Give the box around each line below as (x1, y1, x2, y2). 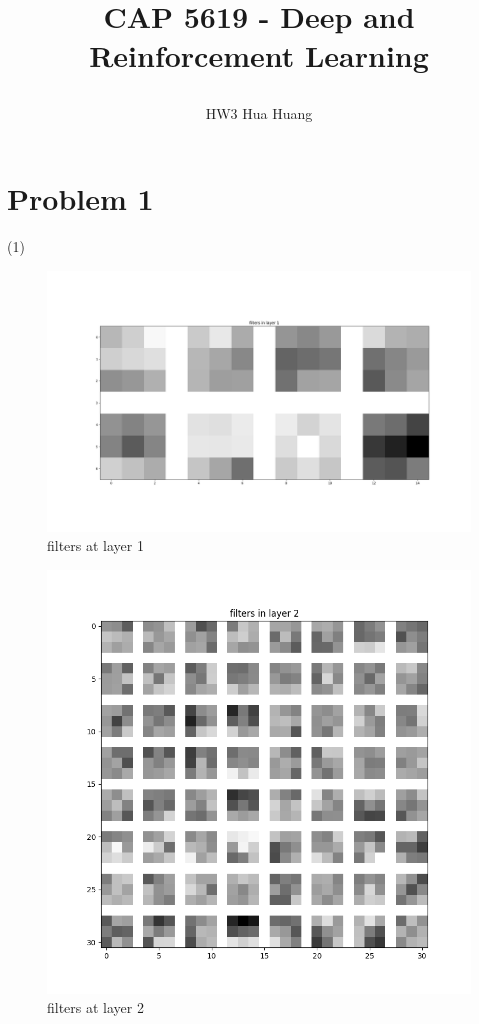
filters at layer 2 (47, 997, 144, 1018)
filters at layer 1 (47, 535, 144, 556)
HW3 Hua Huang (205, 102, 313, 123)
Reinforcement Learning (89, 35, 429, 76)
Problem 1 (7, 178, 154, 219)
